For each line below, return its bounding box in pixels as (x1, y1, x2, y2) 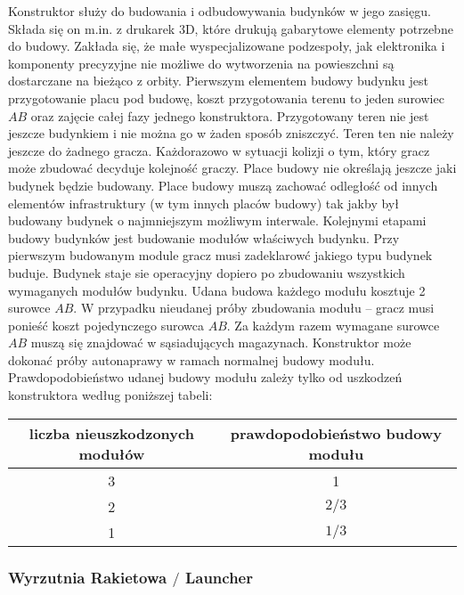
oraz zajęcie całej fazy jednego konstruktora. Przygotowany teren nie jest (30, 106, 429, 125)
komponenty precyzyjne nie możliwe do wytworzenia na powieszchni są (8, 53, 395, 72)
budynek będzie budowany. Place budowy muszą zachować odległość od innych (8, 175, 438, 194)
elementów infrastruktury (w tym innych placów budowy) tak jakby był (8, 193, 399, 212)
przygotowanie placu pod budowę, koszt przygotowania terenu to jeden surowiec (8, 88, 444, 107)
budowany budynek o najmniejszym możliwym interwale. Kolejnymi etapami (8, 211, 427, 230)
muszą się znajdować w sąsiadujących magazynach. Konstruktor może (30, 333, 411, 352)
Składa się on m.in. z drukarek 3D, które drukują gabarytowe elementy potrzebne (8, 19, 453, 37)
